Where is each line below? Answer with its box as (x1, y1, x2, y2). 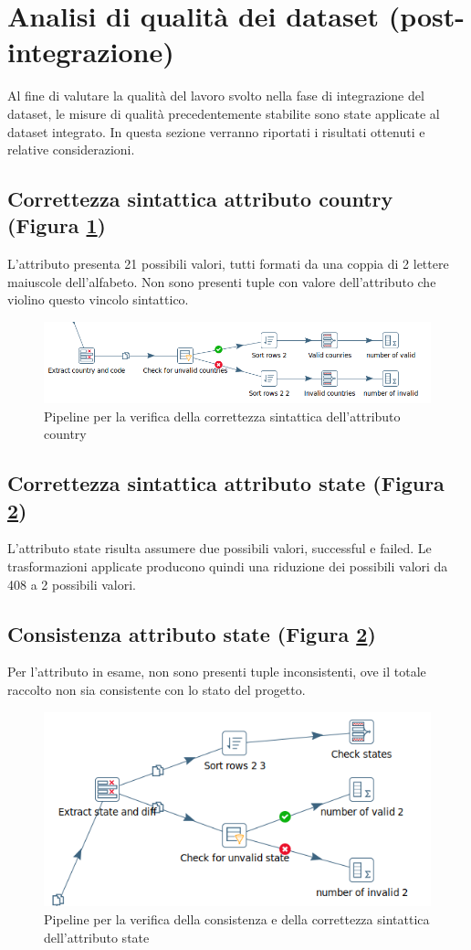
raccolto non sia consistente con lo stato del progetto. (7, 679, 306, 699)
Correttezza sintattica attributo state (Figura (7, 469, 445, 497)
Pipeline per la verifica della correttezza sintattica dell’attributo (44, 406, 401, 425)
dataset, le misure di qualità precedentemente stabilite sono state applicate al (7, 103, 440, 123)
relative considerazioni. (7, 140, 135, 159)
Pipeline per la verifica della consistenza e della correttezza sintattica (44, 909, 430, 928)
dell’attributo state (44, 927, 150, 946)
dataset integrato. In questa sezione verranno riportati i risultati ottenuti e (7, 122, 425, 141)
